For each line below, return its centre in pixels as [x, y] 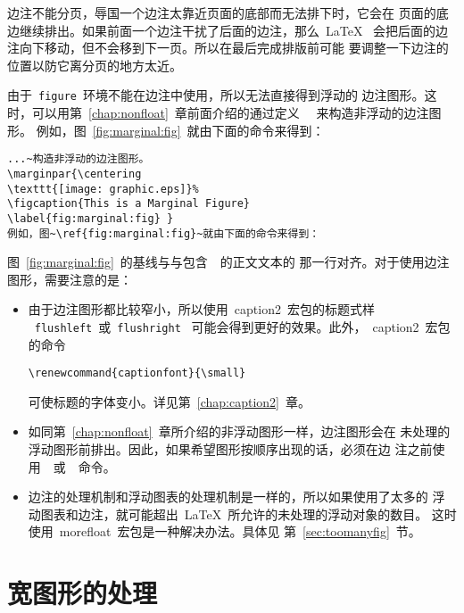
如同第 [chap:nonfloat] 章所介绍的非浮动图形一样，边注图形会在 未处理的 [239, 431]
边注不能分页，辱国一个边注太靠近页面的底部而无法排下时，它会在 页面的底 [228, 12]
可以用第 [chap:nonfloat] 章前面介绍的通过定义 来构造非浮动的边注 [230, 113]
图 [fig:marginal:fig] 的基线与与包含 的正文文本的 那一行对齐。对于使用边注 [228, 262]
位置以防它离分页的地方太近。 [95, 65]
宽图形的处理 [83, 593]
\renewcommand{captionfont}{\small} [137, 373]
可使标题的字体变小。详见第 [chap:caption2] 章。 [169, 401]
